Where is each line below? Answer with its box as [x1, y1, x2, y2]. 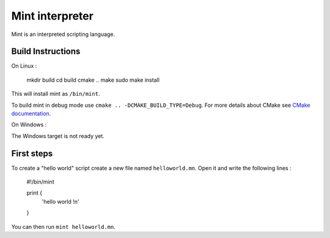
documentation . [11, 110, 51, 117]
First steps [11, 148, 53, 159]
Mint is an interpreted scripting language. [11, 31, 116, 38]
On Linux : [11, 62, 37, 70]
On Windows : [11, 121, 47, 128]
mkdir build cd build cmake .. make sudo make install [26, 76, 160, 84]
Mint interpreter [11, 9, 94, 23]
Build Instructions [11, 46, 81, 57]
